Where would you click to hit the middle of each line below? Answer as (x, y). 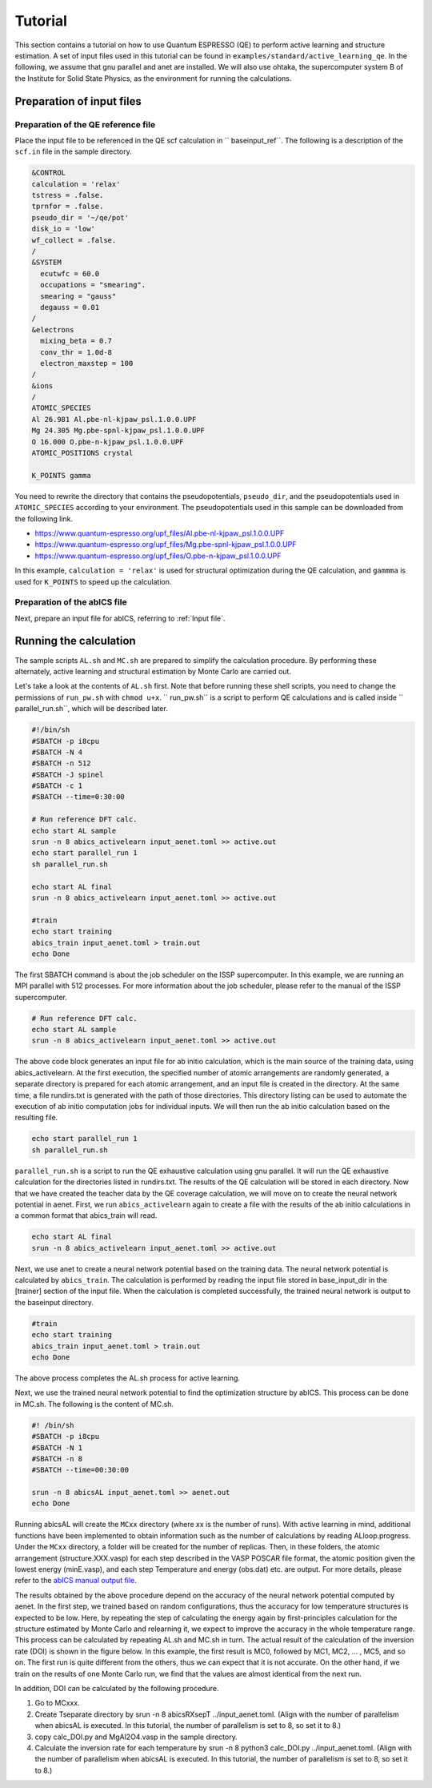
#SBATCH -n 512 (61, 763)
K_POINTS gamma (61, 475)
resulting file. (36, 1118)
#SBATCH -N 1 (57, 1448)
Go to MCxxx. (57, 1703)
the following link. (44, 518)
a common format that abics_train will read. (86, 1215)
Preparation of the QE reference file (85, 124)
